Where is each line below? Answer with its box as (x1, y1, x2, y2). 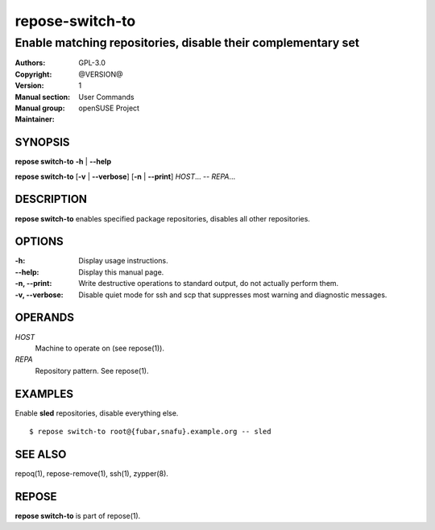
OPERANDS (14, 311, 74, 325)
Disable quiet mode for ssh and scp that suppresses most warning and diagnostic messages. (78, 290, 387, 300)
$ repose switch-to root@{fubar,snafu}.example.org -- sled (29, 427, 271, 436)
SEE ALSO (14, 447, 67, 461)
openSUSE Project (78, 103, 140, 113)
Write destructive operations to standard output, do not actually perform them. (78, 279, 339, 288)
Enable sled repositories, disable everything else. (14, 408, 179, 418)
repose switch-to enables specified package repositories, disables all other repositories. (14, 213, 310, 223)
